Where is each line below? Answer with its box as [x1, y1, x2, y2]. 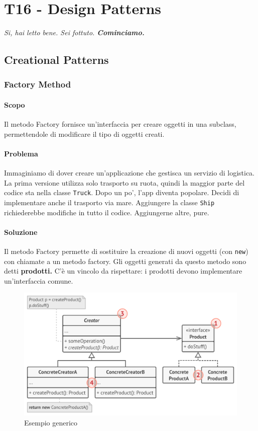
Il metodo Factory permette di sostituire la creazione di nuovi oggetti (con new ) [4, 246, 248, 256]
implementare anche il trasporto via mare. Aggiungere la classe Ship [4, 197, 215, 207]
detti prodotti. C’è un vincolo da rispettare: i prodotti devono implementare [4, 266, 242, 276]
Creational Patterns [4, 52, 109, 67]
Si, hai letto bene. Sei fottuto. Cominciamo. [4, 27, 145, 38]
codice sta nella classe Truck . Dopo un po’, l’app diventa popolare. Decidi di [4, 187, 239, 198]
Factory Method [4, 78, 71, 91]
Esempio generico [24, 417, 78, 427]
